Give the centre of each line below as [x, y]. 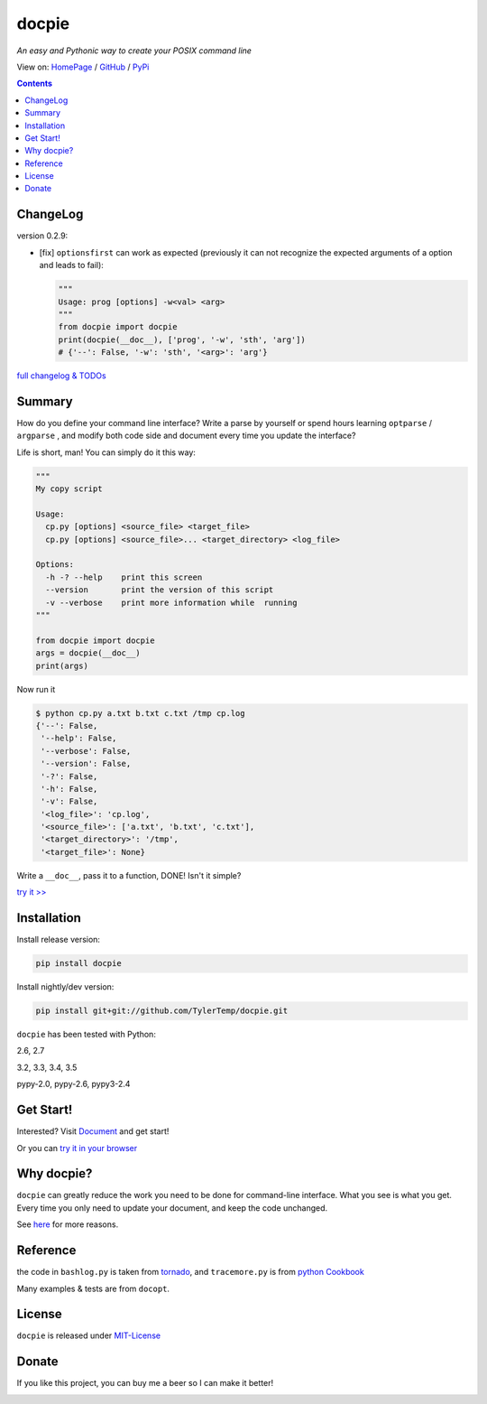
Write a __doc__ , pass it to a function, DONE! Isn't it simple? [129, 875]
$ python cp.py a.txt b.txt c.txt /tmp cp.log [140, 713]
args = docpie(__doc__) [88, 653]
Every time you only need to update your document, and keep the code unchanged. [172, 1208]
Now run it [36, 689]
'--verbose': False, [86, 751]
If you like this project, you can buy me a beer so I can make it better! [145, 1383]
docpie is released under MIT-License [89, 1335]
